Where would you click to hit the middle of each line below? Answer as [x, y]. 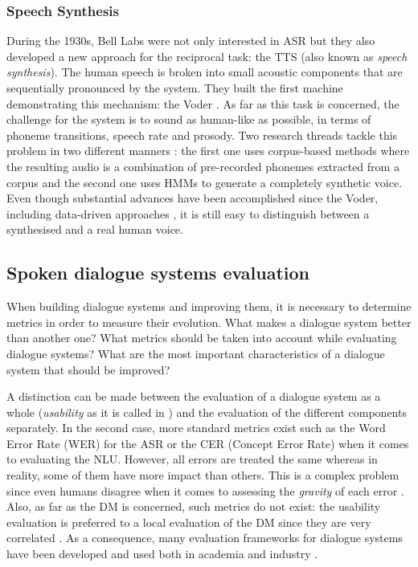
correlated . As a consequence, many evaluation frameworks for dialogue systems [205, 538]
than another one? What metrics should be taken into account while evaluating [202, 338]
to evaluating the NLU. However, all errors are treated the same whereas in [192, 459]
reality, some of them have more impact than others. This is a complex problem [203, 475]
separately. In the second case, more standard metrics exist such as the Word [196, 428]
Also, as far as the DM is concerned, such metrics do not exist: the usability [194, 506]
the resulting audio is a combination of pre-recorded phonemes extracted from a [203, 166]
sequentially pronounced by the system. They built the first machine [175, 88]
